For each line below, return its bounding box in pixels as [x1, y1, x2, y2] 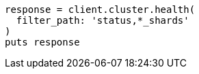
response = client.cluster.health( [5, 4, 196, 15]
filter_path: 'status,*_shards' [16, 15, 189, 26]
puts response [5, 37, 80, 48]
